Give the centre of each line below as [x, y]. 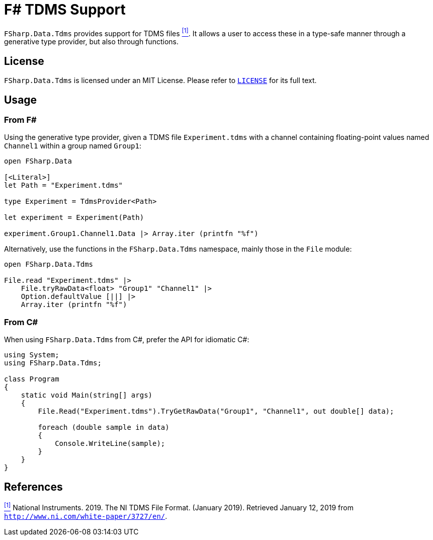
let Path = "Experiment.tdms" [64, 185]
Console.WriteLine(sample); [110, 444]
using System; [32, 355]
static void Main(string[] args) [87, 395]
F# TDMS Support [65, 10]
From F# [20, 120]
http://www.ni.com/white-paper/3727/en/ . [86, 516]
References [33, 487]
